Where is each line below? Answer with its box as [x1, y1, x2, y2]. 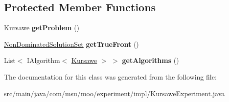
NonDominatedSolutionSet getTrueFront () [4, 39, 139, 49]
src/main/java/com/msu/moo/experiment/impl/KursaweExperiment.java [4, 88, 225, 98]
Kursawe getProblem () [4, 22, 80, 33]
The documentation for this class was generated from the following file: [4, 71, 217, 82]
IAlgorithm [26, 55, 60, 65]
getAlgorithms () [122, 55, 179, 65]
